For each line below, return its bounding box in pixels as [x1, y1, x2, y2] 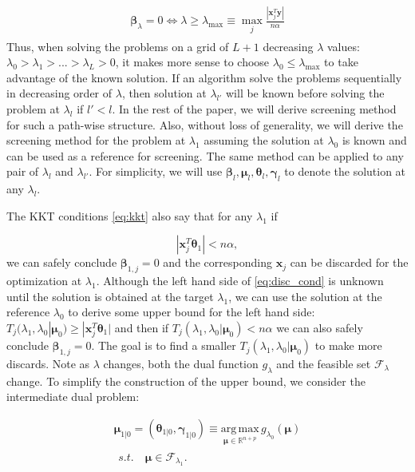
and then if [114, 319, 169, 335]
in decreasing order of [6, 85, 113, 101]
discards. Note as [6, 355, 90, 371]
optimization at [6, 272, 82, 289]
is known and [342, 132, 407, 149]
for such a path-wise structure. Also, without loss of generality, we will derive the [6, 116, 403, 133]
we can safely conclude [6, 254, 117, 271]
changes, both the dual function [103, 355, 259, 371]
